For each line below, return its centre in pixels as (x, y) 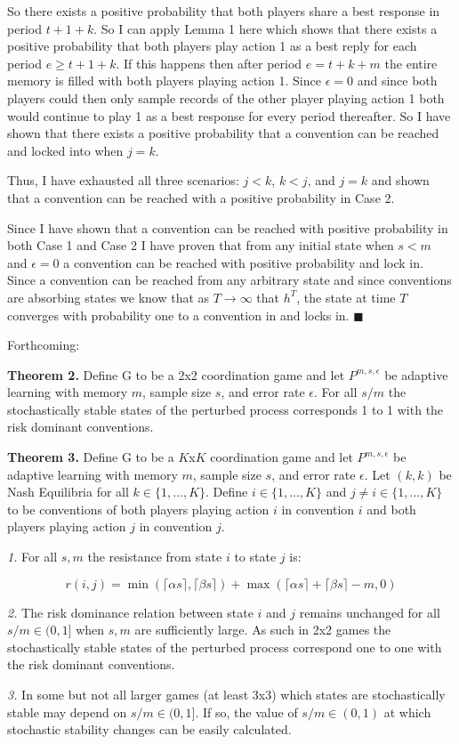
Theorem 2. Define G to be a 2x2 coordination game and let (176, 374)
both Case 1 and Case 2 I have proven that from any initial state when (201, 245)
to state (255, 557)
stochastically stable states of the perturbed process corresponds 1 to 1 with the (225, 409)
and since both (397, 81)
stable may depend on (67, 712)
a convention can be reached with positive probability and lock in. (243, 262)
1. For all (32, 557)
